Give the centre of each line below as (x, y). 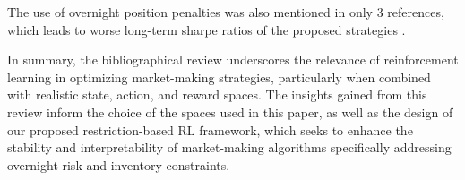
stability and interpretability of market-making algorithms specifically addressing (229, 147)
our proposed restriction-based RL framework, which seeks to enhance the (210, 129)
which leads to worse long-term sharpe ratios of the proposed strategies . (207, 29)
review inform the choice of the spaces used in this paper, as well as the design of (230, 111)
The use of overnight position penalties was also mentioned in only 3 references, (226, 12)
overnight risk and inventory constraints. (119, 164)
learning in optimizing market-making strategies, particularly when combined (219, 77)
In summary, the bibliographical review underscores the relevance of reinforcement (233, 60)
